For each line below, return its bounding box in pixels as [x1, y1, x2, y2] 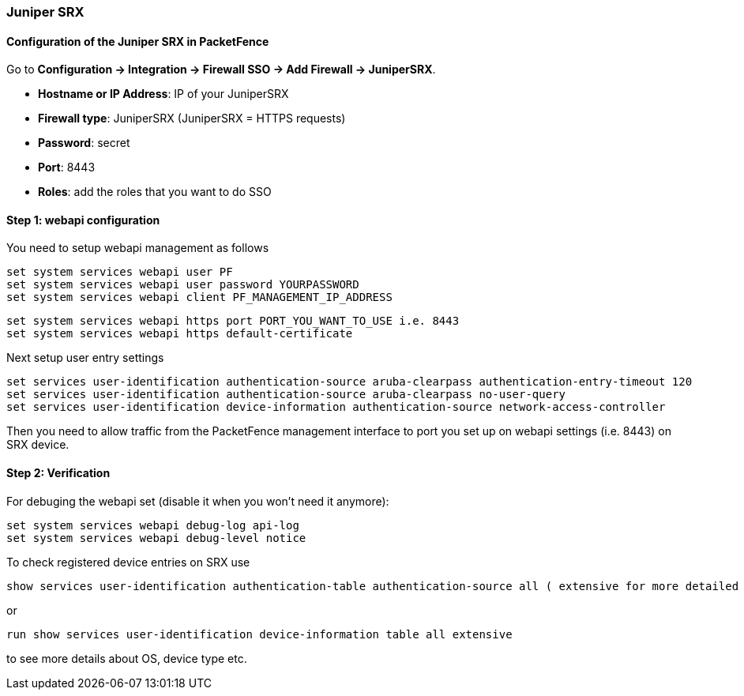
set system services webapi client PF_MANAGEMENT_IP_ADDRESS [6, 291, 393, 304]
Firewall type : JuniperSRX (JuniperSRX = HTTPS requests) [38, 111, 346, 126]
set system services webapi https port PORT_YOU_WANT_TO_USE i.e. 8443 [6, 314, 460, 328]
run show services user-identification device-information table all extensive [6, 627, 513, 641]
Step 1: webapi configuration [6, 213, 160, 227]
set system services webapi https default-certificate [6, 327, 353, 340]
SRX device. [6, 438, 70, 452]
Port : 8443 [38, 160, 96, 175]
